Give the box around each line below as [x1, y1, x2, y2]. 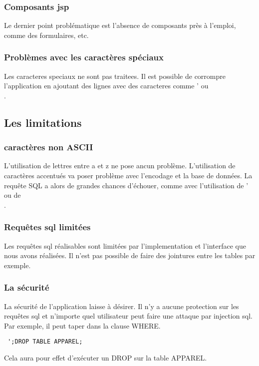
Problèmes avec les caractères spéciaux [4, 51, 164, 63]
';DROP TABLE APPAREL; [7, 338, 83, 346]
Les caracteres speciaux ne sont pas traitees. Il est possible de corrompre [4, 70, 226, 81]
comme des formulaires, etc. [4, 29, 89, 40]
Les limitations [4, 114, 82, 130]
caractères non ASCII [4, 141, 93, 153]
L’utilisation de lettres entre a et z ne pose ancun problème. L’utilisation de [4, 160, 236, 171]
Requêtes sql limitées [4, 221, 91, 233]
